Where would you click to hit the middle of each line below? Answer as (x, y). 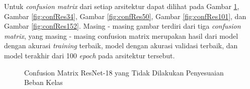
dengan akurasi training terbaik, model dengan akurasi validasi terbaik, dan (121, 46)
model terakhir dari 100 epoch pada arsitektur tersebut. (90, 55)
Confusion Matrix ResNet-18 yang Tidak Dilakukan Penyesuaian (124, 72)
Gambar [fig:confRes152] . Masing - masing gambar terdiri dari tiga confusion (122, 26)
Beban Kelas (44, 82)
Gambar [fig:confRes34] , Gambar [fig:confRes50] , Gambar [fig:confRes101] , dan (125, 16)
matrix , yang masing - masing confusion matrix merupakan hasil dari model (121, 35)
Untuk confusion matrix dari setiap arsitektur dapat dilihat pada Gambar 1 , (122, 6)
